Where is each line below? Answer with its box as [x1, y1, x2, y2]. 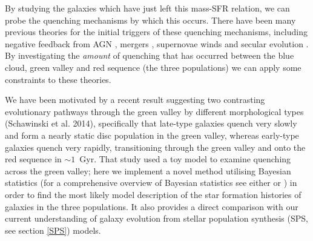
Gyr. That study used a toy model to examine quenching [79, 153, 291, 165]
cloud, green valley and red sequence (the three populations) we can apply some [5, 61, 301, 73]
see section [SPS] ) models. [5, 223, 101, 236]
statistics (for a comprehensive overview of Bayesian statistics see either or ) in [5, 176, 297, 189]
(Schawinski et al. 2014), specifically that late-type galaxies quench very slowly [5, 117, 297, 130]
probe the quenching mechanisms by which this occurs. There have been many [5, 13, 296, 26]
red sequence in [5, 153, 62, 165]
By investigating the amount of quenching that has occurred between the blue [5, 49, 294, 62]
